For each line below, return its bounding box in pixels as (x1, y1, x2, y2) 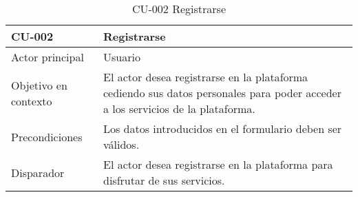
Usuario (103, 49, 140, 65)
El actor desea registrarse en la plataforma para (103, 156, 333, 172)
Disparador (11, 164, 65, 180)
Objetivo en (11, 76, 67, 93)
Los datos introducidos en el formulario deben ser (103, 121, 342, 136)
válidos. (103, 136, 140, 152)
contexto (11, 92, 52, 109)
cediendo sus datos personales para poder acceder (103, 85, 341, 101)
